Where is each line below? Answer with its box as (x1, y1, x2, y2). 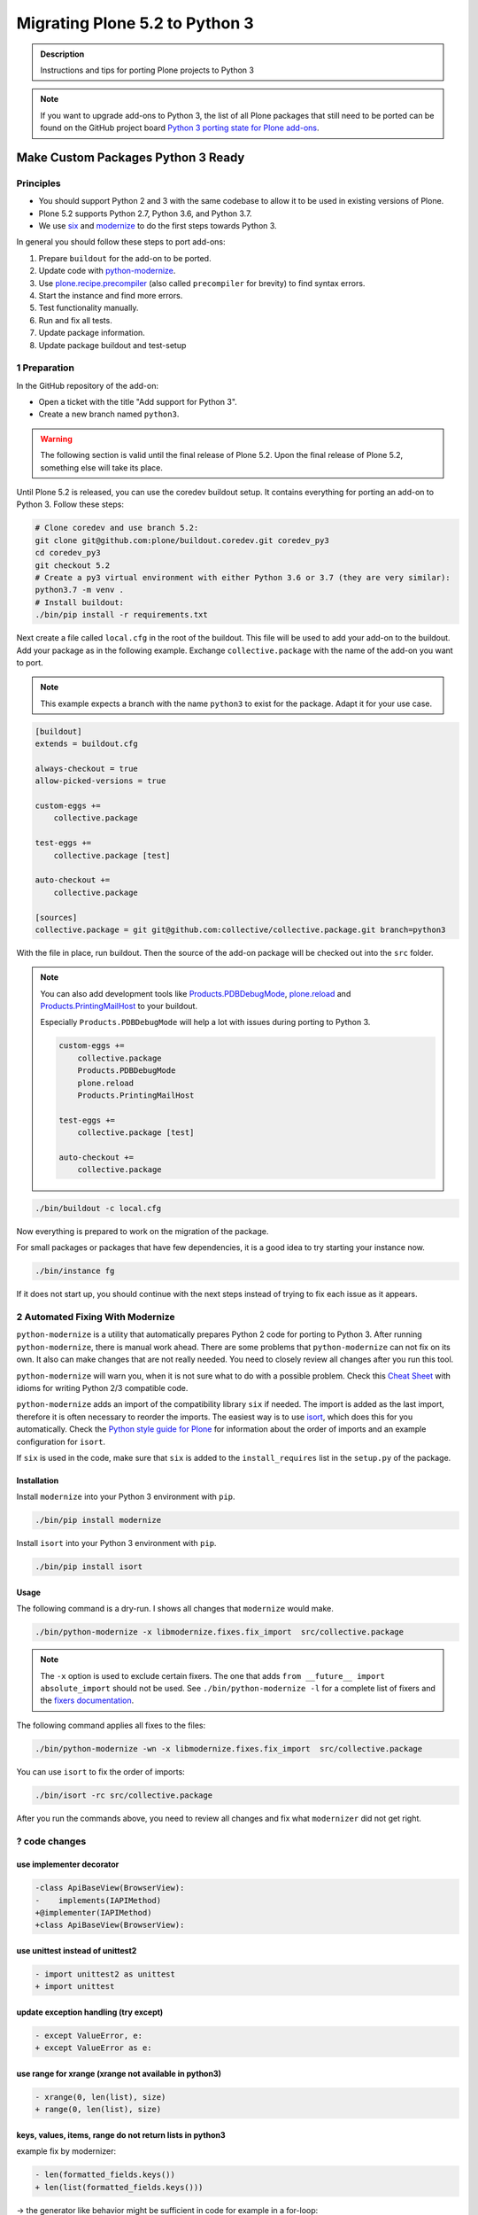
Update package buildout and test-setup (38, 339, 187, 350)
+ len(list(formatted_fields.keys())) (35, 2182, 204, 2192)
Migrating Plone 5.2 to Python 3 (16, 13, 254, 33)
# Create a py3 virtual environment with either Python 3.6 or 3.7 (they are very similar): (35, 572, 451, 582)
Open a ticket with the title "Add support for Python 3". (38, 397, 238, 408)
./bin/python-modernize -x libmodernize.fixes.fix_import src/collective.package (35, 1627, 405, 1637)
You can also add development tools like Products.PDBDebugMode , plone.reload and (40, 988, 351, 999)
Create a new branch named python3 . (38, 408, 180, 420)
